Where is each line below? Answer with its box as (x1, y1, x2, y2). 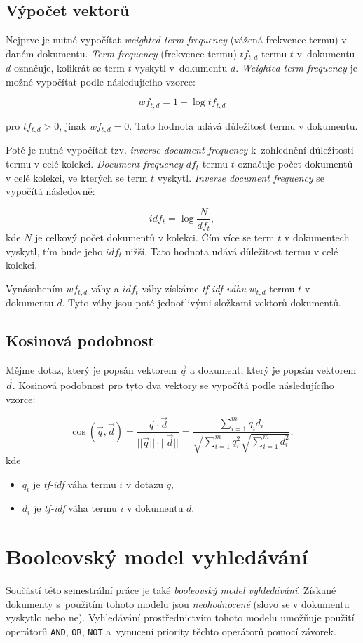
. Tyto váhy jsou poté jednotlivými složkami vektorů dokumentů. (62, 295, 341, 310)
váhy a (90, 281, 119, 296)
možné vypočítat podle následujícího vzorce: (6, 74, 196, 88)
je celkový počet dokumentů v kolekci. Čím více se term (34, 230, 275, 245)
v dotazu (125, 476, 164, 491)
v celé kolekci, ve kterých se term (6, 170, 148, 184)
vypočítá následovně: (6, 184, 95, 198)
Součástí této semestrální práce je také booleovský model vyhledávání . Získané (6, 583, 336, 597)
